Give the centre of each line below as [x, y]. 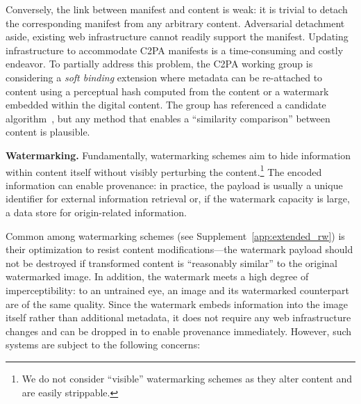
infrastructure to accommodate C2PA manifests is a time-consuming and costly [175, 50]
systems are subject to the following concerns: [103, 345]
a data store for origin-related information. [96, 212]
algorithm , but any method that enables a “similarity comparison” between [168, 118]
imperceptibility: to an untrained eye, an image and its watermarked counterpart [177, 290]
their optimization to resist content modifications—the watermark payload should [179, 249]
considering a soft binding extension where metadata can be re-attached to [164, 77]
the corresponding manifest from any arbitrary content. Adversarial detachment [175, 23]
